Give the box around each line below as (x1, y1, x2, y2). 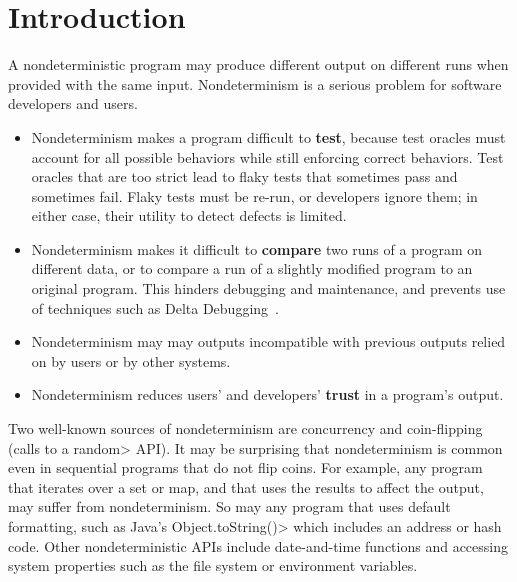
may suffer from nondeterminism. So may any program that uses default (8, 496, 451, 517)
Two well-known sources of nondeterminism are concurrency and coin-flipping (8, 418, 483, 439)
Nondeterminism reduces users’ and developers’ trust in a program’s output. (31, 384, 504, 405)
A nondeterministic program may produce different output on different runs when (8, 54, 509, 75)
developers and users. (8, 93, 138, 114)
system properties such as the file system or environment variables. (8, 555, 418, 576)
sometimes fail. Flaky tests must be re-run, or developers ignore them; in (31, 185, 478, 206)
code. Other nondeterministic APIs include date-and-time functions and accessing (8, 535, 508, 556)
